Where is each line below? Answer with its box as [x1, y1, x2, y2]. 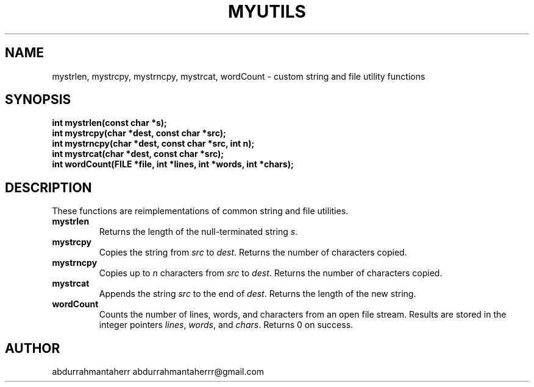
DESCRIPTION [5, 180, 92, 195]
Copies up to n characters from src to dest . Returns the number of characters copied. [99, 268, 443, 279]
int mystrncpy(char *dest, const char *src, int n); [52, 138, 255, 149]
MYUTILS [228, 1, 306, 22]
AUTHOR [5, 340, 60, 356]
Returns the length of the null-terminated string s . [99, 226, 298, 237]
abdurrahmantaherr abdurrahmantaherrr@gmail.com [52, 366, 265, 377]
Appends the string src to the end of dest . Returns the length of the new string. [99, 288, 416, 299]
